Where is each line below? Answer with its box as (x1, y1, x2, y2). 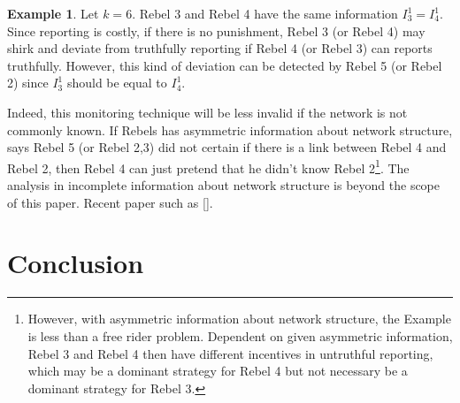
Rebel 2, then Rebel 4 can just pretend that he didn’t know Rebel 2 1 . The (7, 156, 410, 177)
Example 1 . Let (7, 4, 99, 22)
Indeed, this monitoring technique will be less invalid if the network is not (7, 103, 408, 121)
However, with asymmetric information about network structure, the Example (27, 309, 451, 328)
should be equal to (66, 73, 167, 92)
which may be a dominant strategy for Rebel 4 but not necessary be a (27, 361, 408, 380)
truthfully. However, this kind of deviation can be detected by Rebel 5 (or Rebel (7, 56, 442, 74)
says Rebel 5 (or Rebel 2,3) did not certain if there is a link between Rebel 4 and (7, 138, 447, 156)
